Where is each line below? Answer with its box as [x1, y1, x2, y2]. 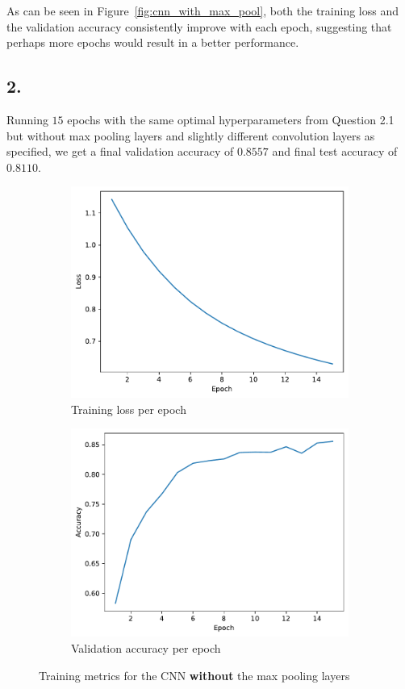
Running [6, 111, 48, 127]
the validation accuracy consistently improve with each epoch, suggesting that [6, 18, 392, 35]
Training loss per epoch [71, 400, 186, 417]
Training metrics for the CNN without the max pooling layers [39, 666, 350, 683]
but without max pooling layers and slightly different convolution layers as [6, 127, 375, 144]
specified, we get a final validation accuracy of [6, 143, 234, 160]
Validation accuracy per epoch [71, 640, 221, 657]
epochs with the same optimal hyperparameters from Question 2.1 [67, 111, 395, 127]
